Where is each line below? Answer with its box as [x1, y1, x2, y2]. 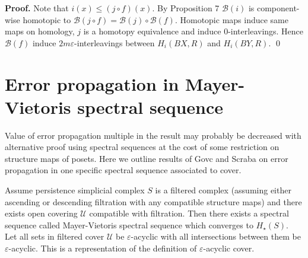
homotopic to [23, 13, 71, 26]
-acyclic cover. [203, 242, 255, 254]
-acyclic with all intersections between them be [131, 230, 301, 243]
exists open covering [5, 207, 78, 219]
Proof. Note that [5, 2, 69, 14]
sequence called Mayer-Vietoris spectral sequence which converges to [5, 218, 253, 231]
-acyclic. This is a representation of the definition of [8, 242, 197, 254]
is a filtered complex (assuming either [155, 184, 291, 196]
